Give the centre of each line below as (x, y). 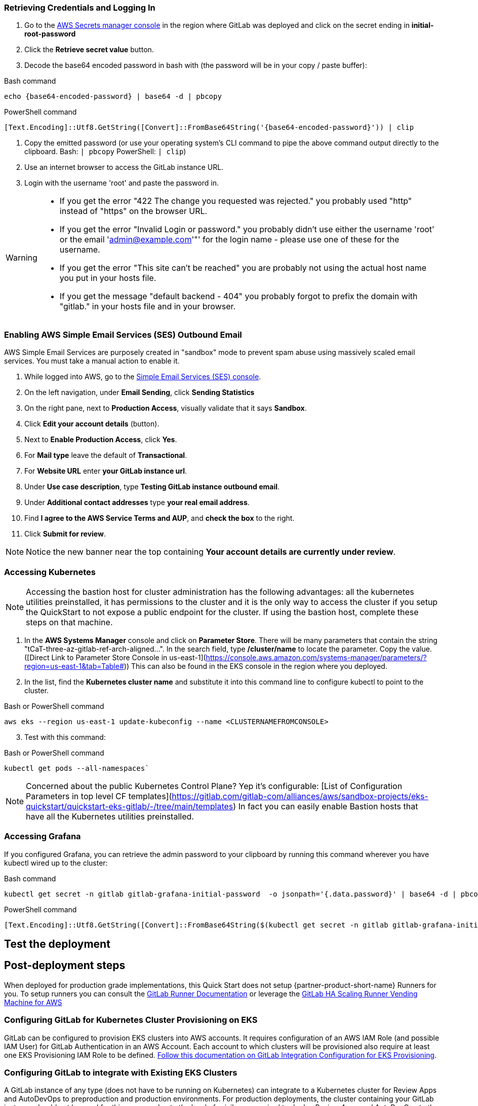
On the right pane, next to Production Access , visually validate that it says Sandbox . (166, 408)
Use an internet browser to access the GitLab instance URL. (124, 167)
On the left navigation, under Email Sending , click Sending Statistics (140, 393)
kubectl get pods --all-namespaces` (77, 768)
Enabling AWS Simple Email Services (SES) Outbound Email (123, 334)
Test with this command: (65, 737)
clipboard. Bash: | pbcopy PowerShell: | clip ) (105, 152)
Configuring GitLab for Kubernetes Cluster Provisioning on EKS (131, 1020)
